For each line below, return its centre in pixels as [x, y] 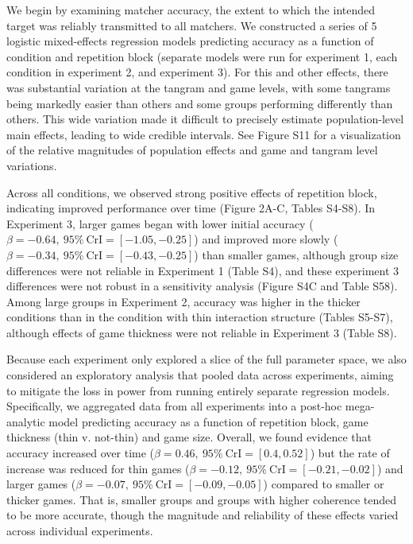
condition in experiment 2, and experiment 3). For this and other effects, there [197, 72]
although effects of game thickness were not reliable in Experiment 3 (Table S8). [202, 332]
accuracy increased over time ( [81, 453]
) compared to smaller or [324, 484]
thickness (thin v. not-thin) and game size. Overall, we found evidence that [189, 437]
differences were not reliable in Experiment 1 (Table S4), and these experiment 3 [203, 270]
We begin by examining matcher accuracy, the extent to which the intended [191, 10]
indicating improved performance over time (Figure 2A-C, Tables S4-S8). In [191, 208]
